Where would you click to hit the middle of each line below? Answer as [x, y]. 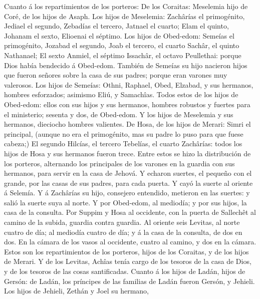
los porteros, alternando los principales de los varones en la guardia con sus [119, 163]
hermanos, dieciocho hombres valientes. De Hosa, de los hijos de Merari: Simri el [127, 124]
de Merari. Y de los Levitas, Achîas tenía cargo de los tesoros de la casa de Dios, [128, 261]
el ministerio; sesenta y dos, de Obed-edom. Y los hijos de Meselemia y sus [119, 114]
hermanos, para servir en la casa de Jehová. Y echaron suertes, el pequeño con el [128, 173]
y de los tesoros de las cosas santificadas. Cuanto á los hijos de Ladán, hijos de [125, 271]
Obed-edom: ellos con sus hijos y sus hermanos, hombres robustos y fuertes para [127, 104]
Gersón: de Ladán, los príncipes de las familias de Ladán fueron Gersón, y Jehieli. [129, 281]
